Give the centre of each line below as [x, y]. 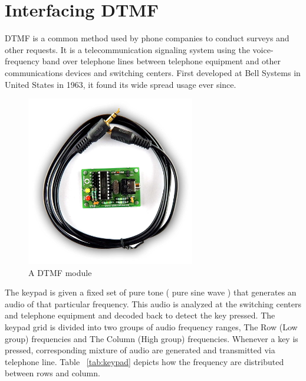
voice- [263, 49]
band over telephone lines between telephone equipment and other [162, 61]
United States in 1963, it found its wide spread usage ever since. [121, 84]
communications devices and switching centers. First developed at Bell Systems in [153, 72]
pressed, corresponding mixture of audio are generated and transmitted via [140, 350]
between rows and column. [52, 373]
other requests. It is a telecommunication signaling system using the [127, 49]
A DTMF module [60, 272]
